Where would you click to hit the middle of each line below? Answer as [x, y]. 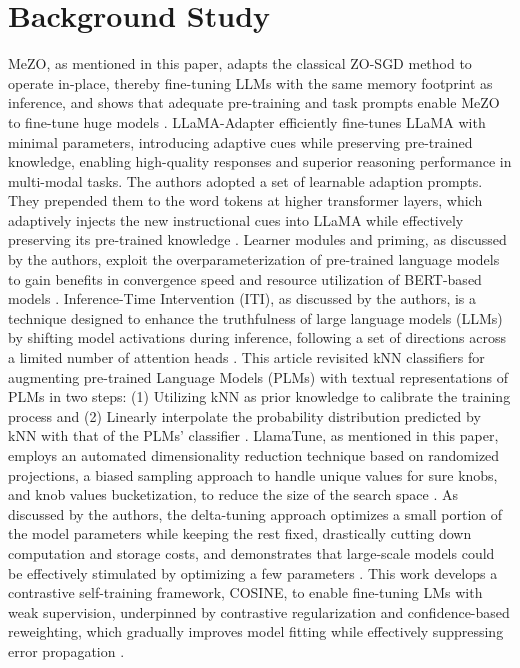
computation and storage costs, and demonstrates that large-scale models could [251, 552]
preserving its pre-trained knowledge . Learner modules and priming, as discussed [257, 239]
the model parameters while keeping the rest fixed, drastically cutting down [240, 533]
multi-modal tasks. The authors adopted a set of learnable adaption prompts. [245, 180]
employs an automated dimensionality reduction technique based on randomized [254, 455]
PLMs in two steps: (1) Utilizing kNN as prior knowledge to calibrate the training [259, 396]
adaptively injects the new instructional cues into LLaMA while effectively [236, 219]
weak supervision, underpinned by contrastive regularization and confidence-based [259, 611]
